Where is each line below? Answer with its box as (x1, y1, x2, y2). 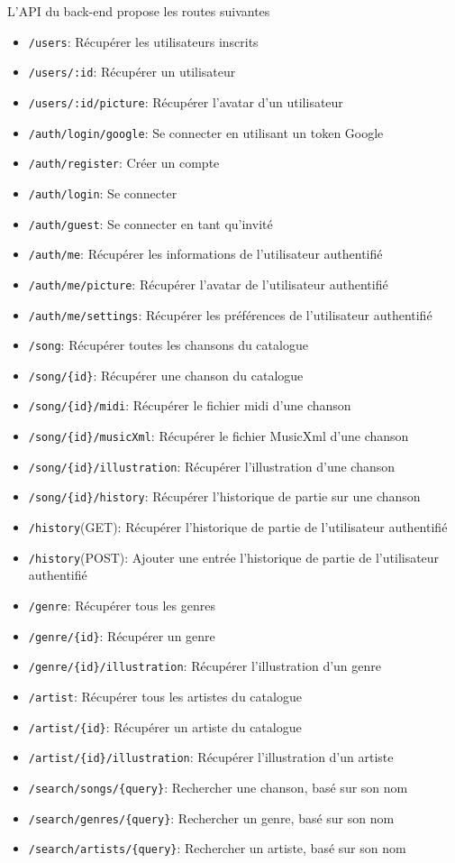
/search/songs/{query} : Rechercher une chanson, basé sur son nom (28, 777, 408, 796)
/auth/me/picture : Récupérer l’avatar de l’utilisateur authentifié (28, 274, 388, 293)
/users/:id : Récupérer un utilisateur (28, 62, 236, 81)
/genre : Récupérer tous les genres (28, 596, 215, 614)
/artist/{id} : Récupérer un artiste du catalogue (28, 717, 302, 736)
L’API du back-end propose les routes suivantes (7, 2, 270, 20)
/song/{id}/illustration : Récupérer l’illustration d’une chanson (28, 456, 396, 475)
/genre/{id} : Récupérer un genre (28, 626, 215, 645)
